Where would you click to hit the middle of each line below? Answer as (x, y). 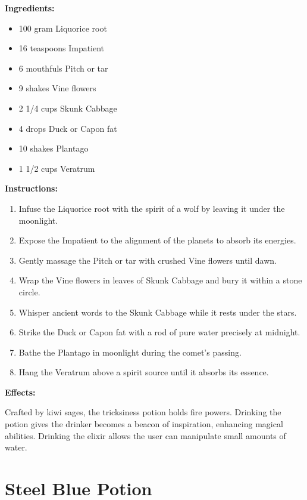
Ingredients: (30, 8)
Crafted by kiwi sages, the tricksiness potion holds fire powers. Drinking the (143, 412)
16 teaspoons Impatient (62, 48)
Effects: (20, 392)
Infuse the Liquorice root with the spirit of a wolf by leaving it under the (152, 208)
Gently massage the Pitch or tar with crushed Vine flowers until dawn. (148, 260)
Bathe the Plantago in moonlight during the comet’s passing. (130, 352)
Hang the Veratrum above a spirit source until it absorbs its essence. (144, 372)
